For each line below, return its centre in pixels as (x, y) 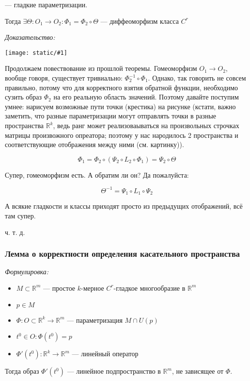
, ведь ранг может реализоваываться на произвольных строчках (146, 125)
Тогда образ (22, 371)
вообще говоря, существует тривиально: (64, 78)
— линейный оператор (105, 354)
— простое (59, 288)
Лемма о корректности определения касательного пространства (122, 254)
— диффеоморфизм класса (140, 21)
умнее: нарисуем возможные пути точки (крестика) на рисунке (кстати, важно (120, 106)
